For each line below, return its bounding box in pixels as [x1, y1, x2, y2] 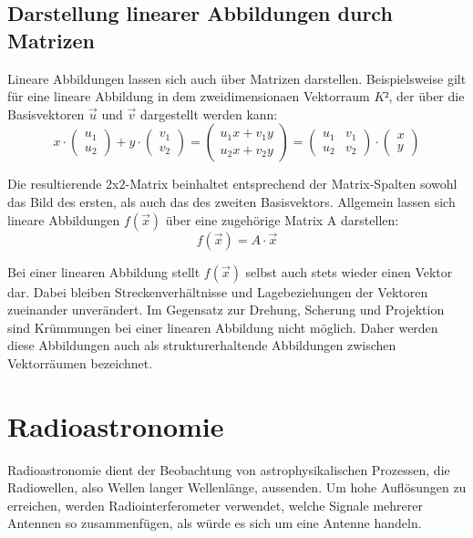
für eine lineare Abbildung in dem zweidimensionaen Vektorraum [7, 87, 370, 106]
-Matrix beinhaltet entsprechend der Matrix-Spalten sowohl [125, 174, 458, 193]
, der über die [388, 87, 465, 106]
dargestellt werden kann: [139, 104, 278, 123]
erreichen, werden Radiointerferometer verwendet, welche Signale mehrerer [7, 495, 423, 514]
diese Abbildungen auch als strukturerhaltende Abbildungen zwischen [7, 336, 396, 355]
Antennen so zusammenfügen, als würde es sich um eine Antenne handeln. [7, 513, 422, 533]
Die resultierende [7, 174, 102, 193]
